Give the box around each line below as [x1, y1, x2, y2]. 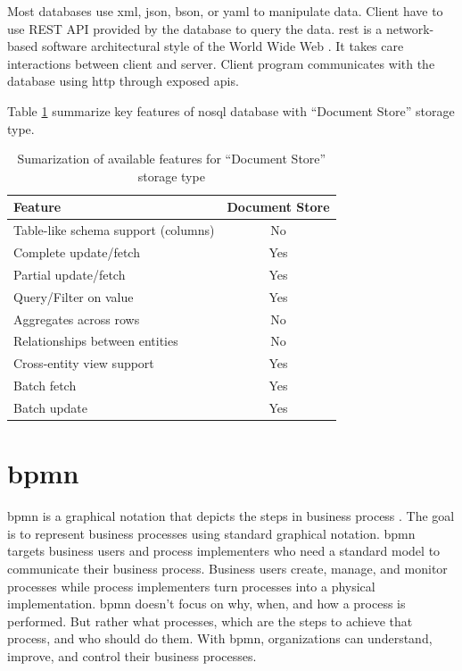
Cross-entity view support [13, 354, 154, 373]
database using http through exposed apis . [7, 71, 239, 90]
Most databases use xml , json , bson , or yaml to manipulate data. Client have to [7, 2, 443, 20]
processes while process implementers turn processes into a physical [7, 576, 375, 595]
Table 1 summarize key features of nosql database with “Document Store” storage [7, 101, 455, 120]
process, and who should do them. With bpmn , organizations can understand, [7, 629, 433, 648]
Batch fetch [13, 376, 77, 395]
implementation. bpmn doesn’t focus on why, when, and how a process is [7, 594, 406, 613]
